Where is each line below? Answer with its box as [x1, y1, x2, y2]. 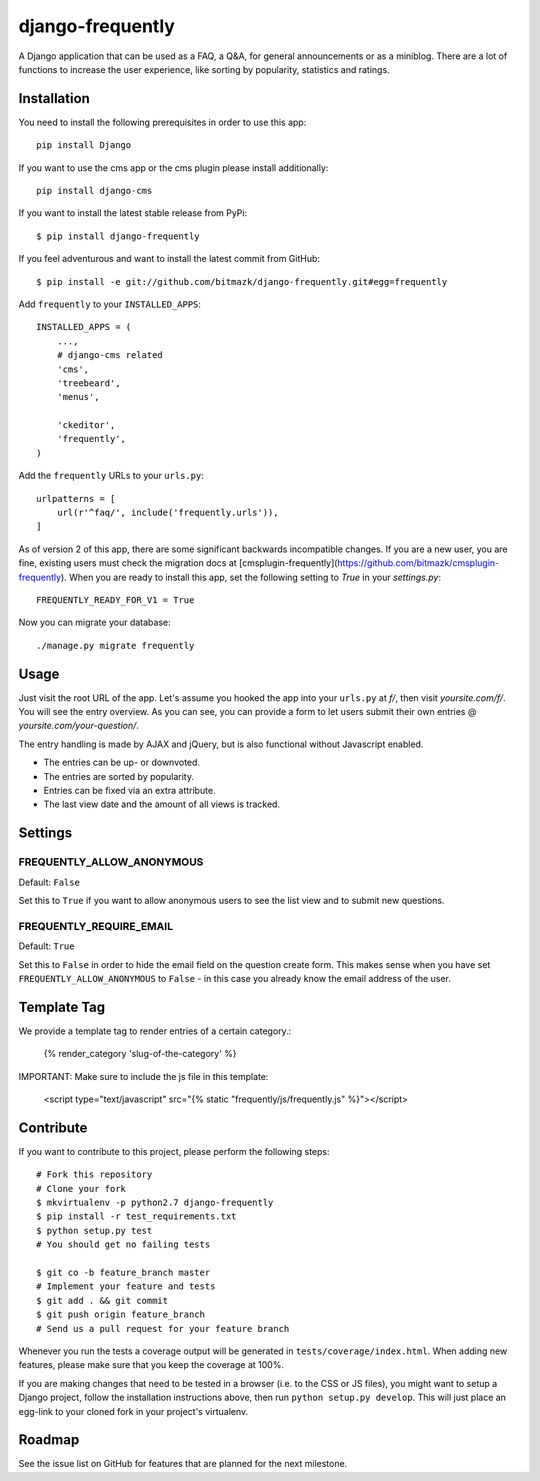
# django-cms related [56, 350, 164, 361]
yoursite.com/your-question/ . [18, 720, 140, 732]
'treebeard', [56, 377, 121, 389]
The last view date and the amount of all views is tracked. [43, 798, 280, 810]
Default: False [18, 876, 80, 888]
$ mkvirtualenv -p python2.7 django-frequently [36, 1197, 274, 1209]
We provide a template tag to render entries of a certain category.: [18, 1025, 292, 1037]
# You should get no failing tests [36, 1239, 211, 1250]
